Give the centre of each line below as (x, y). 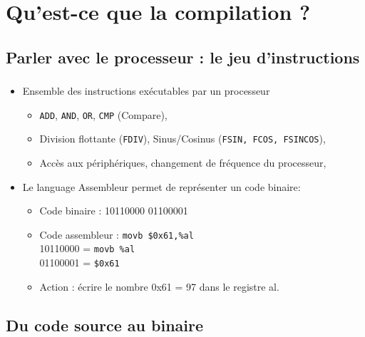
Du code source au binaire (105, 325)
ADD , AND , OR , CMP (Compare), (103, 114)
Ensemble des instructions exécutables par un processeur (146, 91)
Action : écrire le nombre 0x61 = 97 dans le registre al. (159, 286)
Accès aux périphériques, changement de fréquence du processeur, (183, 162)
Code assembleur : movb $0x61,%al (117, 234)
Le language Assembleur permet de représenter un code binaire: (161, 186)
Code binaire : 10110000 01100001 (114, 211)
